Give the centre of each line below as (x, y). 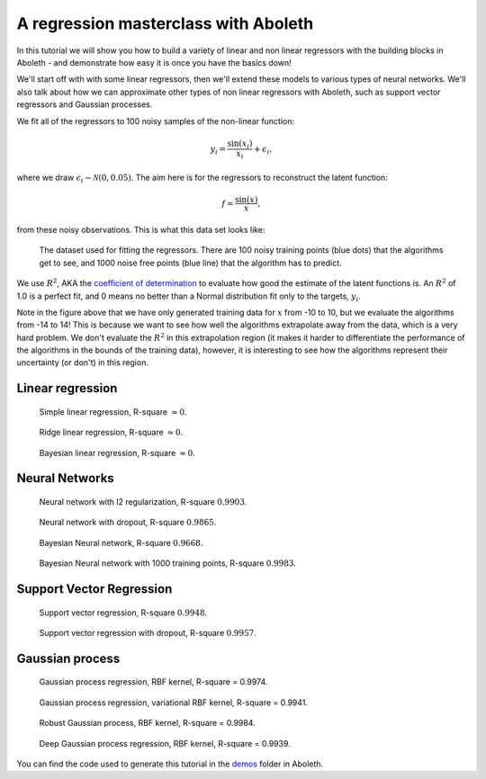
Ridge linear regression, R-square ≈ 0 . (111, 433)
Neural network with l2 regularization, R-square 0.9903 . (143, 502)
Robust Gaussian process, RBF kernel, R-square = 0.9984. (147, 723)
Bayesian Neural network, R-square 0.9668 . (121, 542)
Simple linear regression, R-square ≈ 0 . (113, 412)
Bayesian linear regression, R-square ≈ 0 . (117, 452)
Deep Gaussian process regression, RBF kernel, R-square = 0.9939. (165, 743)
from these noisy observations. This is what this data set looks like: (141, 229)
